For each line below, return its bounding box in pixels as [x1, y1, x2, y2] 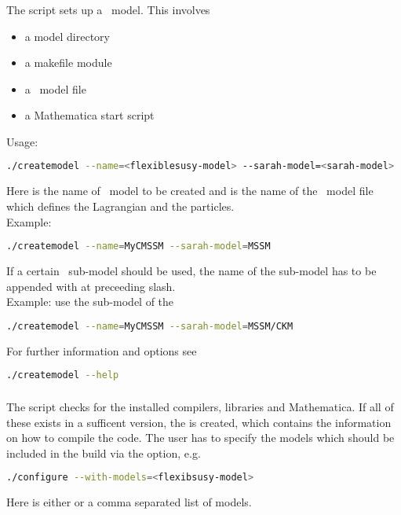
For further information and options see [6, 342, 197, 359]
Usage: [6, 133, 38, 149]
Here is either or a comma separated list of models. [6, 494, 252, 510]
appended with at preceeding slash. [6, 278, 176, 294]
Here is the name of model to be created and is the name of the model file [6, 182, 374, 199]
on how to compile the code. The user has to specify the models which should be [6, 429, 395, 446]
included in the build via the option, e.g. [6, 444, 201, 461]
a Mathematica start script [24, 107, 155, 123]
